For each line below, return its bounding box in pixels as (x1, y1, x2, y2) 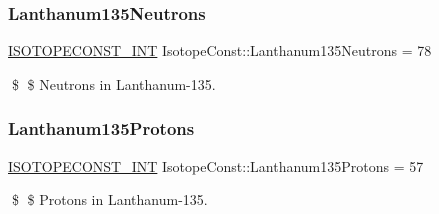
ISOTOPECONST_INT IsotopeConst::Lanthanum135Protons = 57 (8, 155, 424, 176)
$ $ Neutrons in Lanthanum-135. (11, 73, 216, 94)
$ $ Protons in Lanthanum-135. (11, 189, 208, 210)
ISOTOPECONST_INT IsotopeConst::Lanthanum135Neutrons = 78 (8, 40, 432, 61)
